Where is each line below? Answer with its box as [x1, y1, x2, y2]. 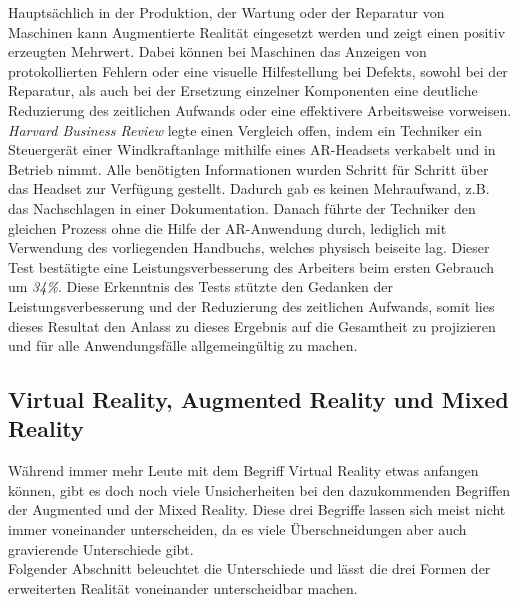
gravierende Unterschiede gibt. [8, 538, 194, 559]
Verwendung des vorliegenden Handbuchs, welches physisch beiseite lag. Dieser [8, 237, 490, 258]
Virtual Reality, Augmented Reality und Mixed [8, 384, 509, 415]
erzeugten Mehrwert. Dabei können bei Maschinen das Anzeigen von [8, 41, 427, 62]
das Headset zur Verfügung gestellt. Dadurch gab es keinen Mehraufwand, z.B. [8, 178, 490, 199]
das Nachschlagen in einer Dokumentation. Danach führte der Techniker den [8, 197, 476, 218]
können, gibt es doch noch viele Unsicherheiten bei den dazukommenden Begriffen [8, 479, 511, 500]
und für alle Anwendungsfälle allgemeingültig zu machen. [8, 335, 358, 356]
